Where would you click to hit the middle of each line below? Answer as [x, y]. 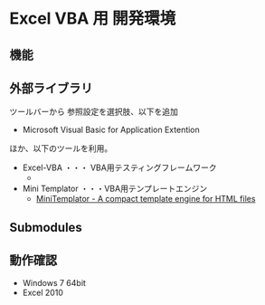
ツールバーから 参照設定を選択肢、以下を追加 [94, 112]
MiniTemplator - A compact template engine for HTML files [146, 199]
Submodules [46, 227]
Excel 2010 [43, 292]
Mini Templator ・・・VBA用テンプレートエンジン [115, 189]
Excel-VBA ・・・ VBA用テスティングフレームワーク [119, 167]
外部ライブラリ [51, 88]
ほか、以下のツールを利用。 [61, 148]
